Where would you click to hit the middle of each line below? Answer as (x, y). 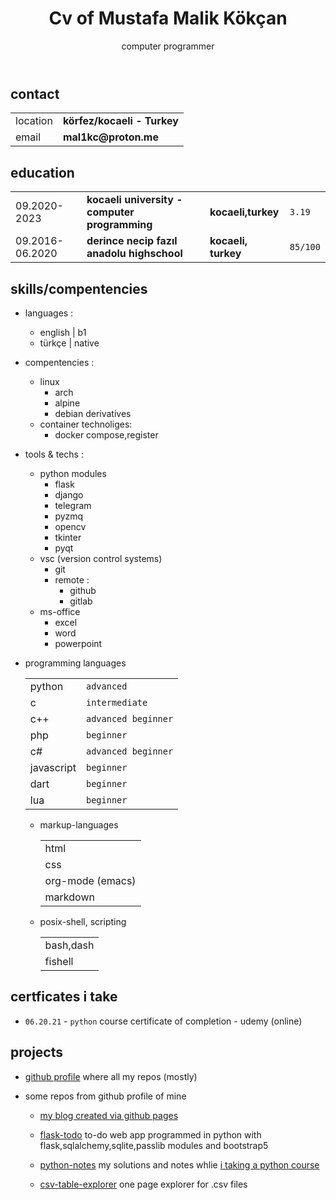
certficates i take (64, 997)
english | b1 (63, 332)
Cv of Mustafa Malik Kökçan (168, 18)
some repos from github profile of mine (105, 1096)
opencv (70, 526)
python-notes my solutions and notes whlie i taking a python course (179, 1164)
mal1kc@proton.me (110, 137)
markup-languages (79, 824)
